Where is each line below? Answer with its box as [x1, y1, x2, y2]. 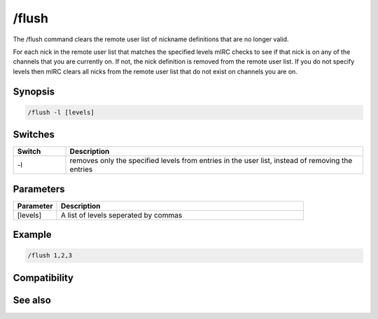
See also [13, 294, 52, 306]
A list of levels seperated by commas [60, 210, 183, 220]
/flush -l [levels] [27, 108, 94, 116]
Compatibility [13, 271, 73, 283]
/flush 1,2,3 [27, 252, 73, 260]
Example [13, 229, 52, 241]
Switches [13, 129, 55, 141]
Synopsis [13, 85, 55, 97]
